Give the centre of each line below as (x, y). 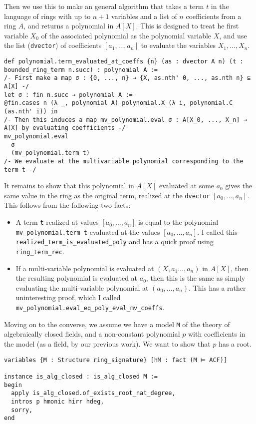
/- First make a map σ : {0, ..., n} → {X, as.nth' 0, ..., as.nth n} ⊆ (127, 78)
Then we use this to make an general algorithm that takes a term (104, 6)
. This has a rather (217, 287)
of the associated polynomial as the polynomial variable (126, 35)
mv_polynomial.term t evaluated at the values (88, 231)
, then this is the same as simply (196, 278)
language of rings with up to (47, 16)
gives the (239, 186)
